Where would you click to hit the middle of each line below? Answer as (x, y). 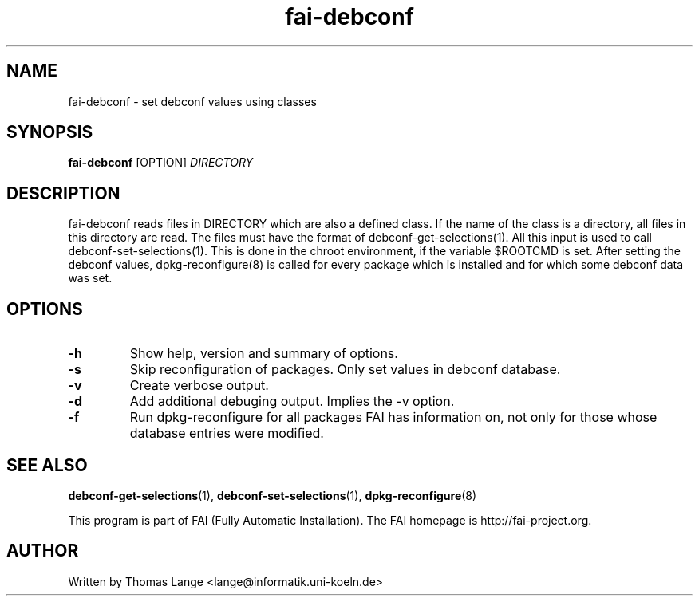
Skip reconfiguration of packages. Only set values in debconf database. (345, 370)
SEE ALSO (47, 465)
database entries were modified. (227, 433)
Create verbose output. (199, 386)
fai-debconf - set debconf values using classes (192, 101)
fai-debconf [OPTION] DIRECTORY (161, 163)
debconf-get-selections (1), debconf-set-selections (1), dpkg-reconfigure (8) (272, 495)
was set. (90, 278)
